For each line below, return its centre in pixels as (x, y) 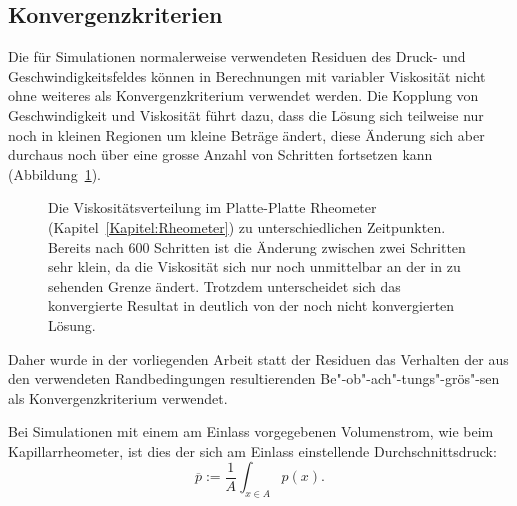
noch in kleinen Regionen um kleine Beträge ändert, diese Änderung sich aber (246, 134)
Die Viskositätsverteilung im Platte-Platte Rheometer (212, 207)
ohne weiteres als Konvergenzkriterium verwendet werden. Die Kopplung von (243, 95)
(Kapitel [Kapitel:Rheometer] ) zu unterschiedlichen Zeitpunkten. (247, 226)
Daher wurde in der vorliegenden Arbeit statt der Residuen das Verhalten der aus (258, 358)
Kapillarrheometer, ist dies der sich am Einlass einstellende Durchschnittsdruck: (252, 450)
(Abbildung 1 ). (54, 173)
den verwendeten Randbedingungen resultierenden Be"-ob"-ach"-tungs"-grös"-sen (254, 378)
